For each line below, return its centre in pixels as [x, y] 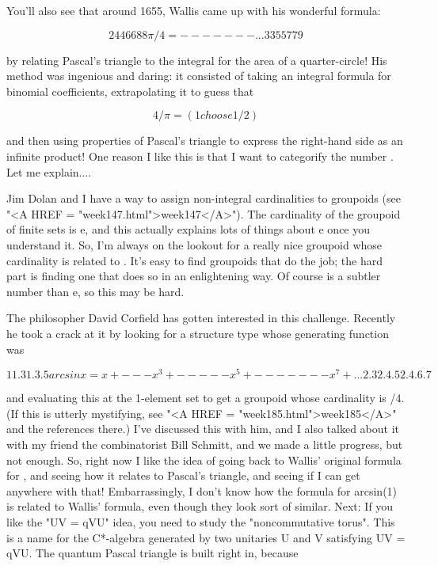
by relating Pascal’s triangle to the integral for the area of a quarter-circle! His [197, 60]
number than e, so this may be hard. [95, 291]
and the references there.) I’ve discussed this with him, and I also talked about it [203, 429]
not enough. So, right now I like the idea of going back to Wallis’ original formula [204, 460]
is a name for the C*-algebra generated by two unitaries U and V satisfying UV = [206, 537]
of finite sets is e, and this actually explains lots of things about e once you [189, 229]
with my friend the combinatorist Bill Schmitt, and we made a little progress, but [205, 444]
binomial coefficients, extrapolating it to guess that [130, 91]
